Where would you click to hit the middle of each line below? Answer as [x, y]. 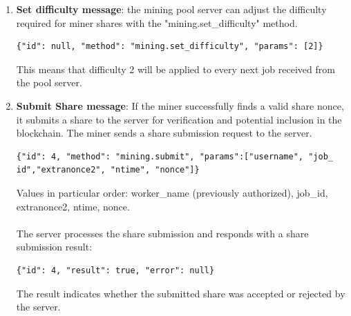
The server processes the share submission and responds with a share [162, 233]
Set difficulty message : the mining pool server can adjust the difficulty [171, 9]
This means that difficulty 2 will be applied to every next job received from [175, 69]
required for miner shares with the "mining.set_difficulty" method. [157, 22]
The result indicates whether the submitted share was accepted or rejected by [181, 293]
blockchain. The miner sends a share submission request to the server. [164, 133]
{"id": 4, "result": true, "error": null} [115, 270]
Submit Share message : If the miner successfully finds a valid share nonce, [180, 105]
